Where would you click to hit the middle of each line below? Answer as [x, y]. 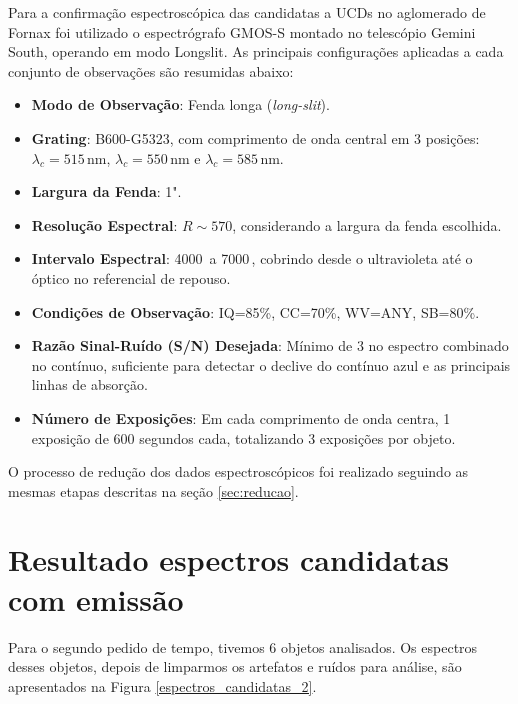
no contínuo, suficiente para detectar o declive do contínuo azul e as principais [271, 364]
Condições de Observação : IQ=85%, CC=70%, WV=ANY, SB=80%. [255, 311]
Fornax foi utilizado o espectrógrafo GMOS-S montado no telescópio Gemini [242, 31]
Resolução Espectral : [104, 224]
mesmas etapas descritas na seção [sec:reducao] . [153, 490]
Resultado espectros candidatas [229, 559]
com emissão [96, 598]
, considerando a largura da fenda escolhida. [367, 224]
